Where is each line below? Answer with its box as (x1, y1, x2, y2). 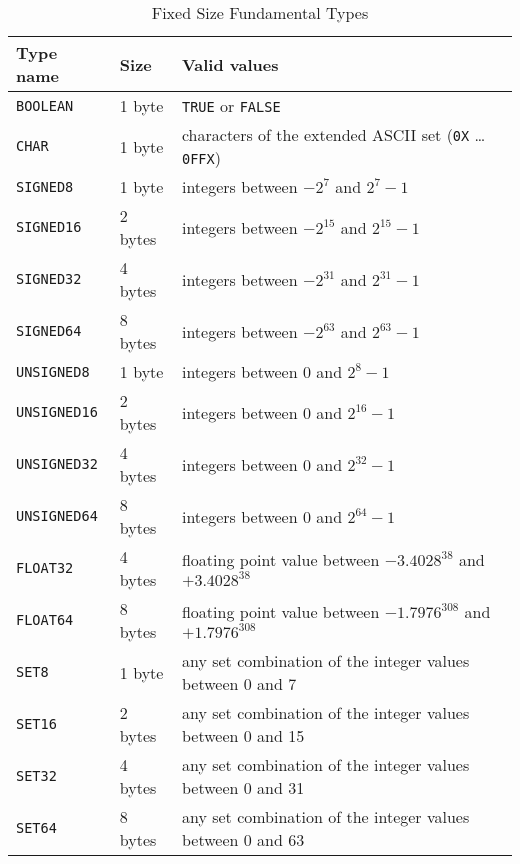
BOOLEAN (16, 97, 74, 114)
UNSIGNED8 (16, 363, 90, 380)
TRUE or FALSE (181, 94, 281, 117)
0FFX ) (181, 146, 221, 169)
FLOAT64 (16, 612, 74, 628)
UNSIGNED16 (16, 404, 98, 420)
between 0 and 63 (181, 828, 305, 851)
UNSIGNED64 (16, 508, 98, 524)
